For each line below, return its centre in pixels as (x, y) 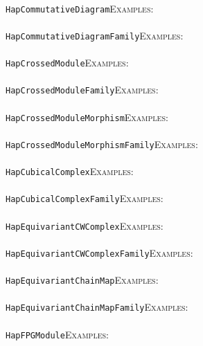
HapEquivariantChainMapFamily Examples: (97, 307)
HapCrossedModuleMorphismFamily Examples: (102, 144)
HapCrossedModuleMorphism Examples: (87, 117)
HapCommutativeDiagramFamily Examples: (95, 35)
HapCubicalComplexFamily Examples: (85, 198)
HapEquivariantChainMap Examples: (82, 280)
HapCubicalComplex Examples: (70, 171)
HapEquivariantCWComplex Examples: (85, 225)
